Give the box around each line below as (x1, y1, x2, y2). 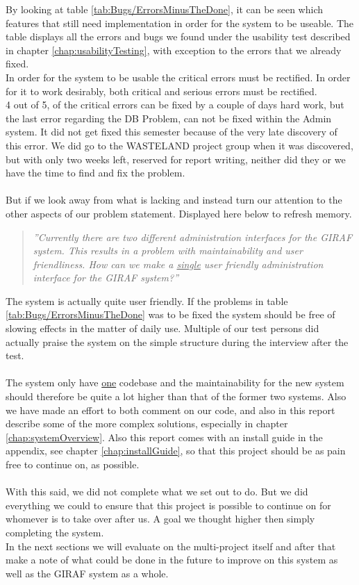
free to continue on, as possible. (6, 457, 140, 471)
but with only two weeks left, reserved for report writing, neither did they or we (6, 151, 346, 166)
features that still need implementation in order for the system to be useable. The (6, 15, 354, 30)
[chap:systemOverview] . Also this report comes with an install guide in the (6, 429, 323, 444)
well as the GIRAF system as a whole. (6, 566, 169, 580)
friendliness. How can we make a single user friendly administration (33, 256, 324, 271)
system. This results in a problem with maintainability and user (33, 243, 303, 258)
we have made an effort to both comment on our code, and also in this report (6, 402, 335, 417)
